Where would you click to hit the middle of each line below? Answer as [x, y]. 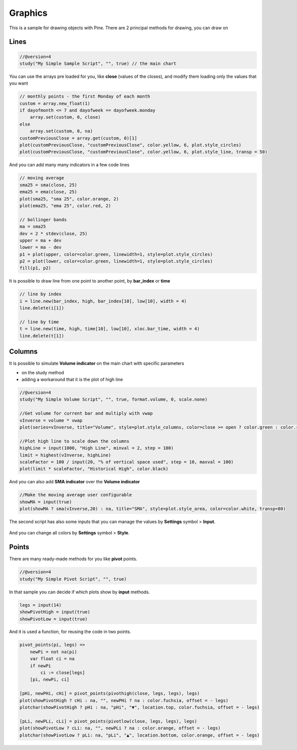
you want [19, 83]
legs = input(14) [41, 605]
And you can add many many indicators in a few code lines [69, 165]
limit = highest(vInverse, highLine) [65, 455]
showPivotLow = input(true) [53, 619]
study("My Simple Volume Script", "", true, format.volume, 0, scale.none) [114, 400]
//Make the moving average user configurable [76, 495]
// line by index [41, 294]
